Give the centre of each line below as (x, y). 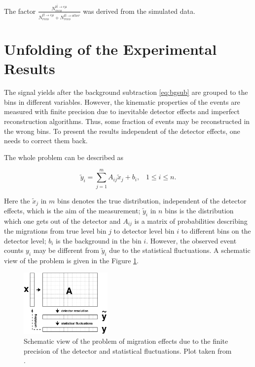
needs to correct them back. (46, 141)
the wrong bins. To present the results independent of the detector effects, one (122, 131)
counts (14, 250)
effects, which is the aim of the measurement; (72, 210)
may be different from (66, 250)
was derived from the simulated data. (139, 11)
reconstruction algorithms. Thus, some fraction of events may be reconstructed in (127, 121)
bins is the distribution (199, 210)
